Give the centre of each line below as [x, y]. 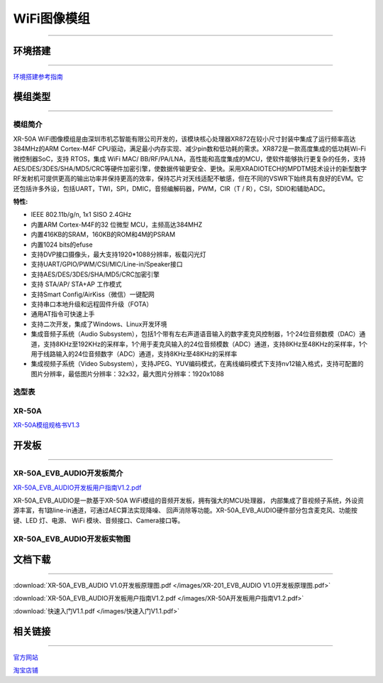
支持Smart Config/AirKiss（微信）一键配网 [93, 294]
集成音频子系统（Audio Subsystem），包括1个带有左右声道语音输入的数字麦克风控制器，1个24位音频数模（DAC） [195, 334]
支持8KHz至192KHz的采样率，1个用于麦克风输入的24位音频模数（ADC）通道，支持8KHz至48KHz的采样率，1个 [205, 344]
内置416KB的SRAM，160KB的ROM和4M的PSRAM [103, 235]
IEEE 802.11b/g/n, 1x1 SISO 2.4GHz [81, 215]
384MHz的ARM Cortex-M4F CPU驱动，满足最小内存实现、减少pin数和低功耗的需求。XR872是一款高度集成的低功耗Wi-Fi [190, 149]
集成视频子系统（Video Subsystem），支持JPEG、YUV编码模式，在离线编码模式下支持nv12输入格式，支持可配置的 [198, 364]
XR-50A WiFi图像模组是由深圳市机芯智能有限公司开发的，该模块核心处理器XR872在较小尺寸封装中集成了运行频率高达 [184, 139]
